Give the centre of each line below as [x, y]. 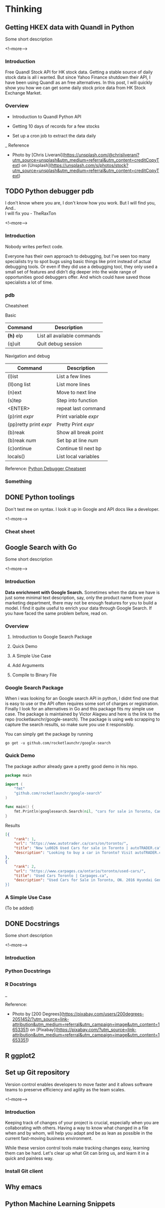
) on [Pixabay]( [42, 1030]
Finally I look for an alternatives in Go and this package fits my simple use [79, 709]
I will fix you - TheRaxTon [31, 213]
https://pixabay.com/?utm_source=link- [97, 1030]
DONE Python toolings [40, 497]
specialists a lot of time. [29, 282]
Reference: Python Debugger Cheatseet [46, 469]
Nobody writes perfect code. [34, 246]
